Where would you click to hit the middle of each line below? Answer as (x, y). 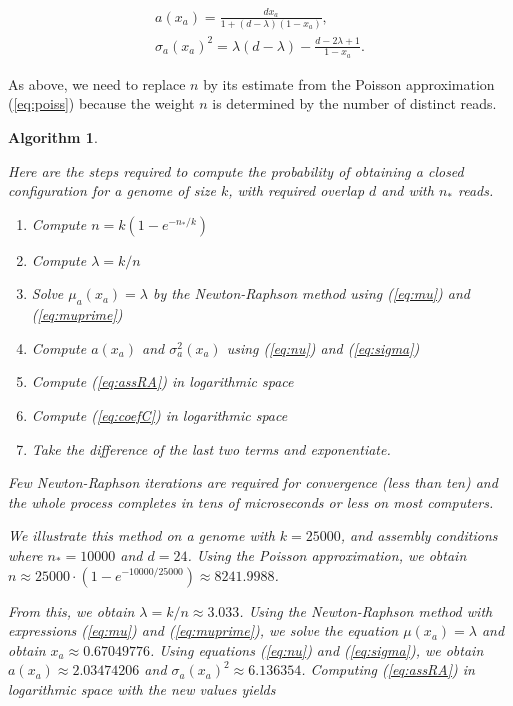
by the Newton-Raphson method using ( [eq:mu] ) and (311, 293)
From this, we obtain (71, 610)
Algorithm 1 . (53, 137)
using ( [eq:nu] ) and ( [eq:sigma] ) (323, 347)
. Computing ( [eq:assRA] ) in (388, 669)
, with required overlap (296, 190)
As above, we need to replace (97, 83)
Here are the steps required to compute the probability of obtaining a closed (236, 170)
